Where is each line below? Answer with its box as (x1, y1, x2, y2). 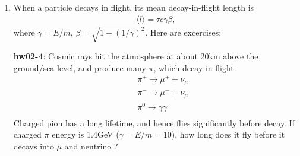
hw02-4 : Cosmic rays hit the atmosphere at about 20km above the (13, 50, 258, 62)
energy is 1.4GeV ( (52, 128, 119, 141)
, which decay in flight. (153, 61, 236, 74)
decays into (13, 139, 54, 152)
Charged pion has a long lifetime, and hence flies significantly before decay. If (13, 116, 295, 129)
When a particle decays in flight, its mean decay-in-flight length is (13, 1, 254, 13)
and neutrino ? (64, 139, 118, 152)
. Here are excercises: (145, 26, 222, 38)
